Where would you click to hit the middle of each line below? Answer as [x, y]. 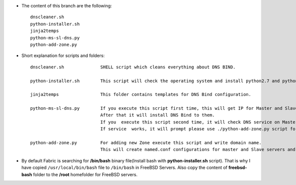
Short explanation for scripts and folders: [63, 56]
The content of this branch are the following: [67, 6]
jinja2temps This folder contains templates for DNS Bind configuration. [141, 94]
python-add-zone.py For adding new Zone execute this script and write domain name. [146, 143]
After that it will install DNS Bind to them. [158, 115]
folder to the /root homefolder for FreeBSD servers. [85, 174]
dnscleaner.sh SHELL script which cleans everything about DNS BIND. [133, 67]
